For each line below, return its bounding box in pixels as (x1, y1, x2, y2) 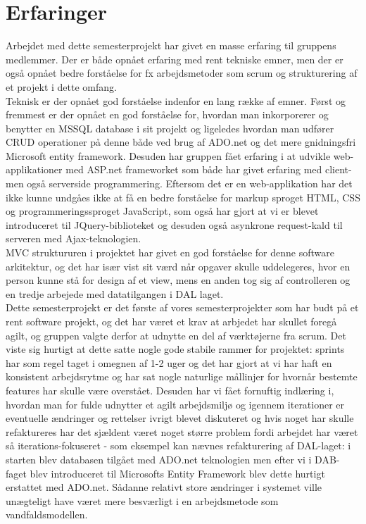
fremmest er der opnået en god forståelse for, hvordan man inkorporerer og (6, 107, 329, 122)
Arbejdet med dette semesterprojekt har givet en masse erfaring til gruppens (6, 38, 336, 53)
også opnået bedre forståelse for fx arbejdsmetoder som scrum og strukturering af (6, 65, 358, 80)
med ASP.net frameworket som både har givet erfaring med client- (65, 162, 352, 177)
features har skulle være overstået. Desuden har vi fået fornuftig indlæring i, (6, 382, 334, 397)
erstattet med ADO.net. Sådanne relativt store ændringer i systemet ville (6, 480, 322, 494)
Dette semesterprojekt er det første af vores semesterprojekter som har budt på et (6, 300, 359, 315)
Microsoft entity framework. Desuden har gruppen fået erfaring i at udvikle (6, 148, 331, 163)
